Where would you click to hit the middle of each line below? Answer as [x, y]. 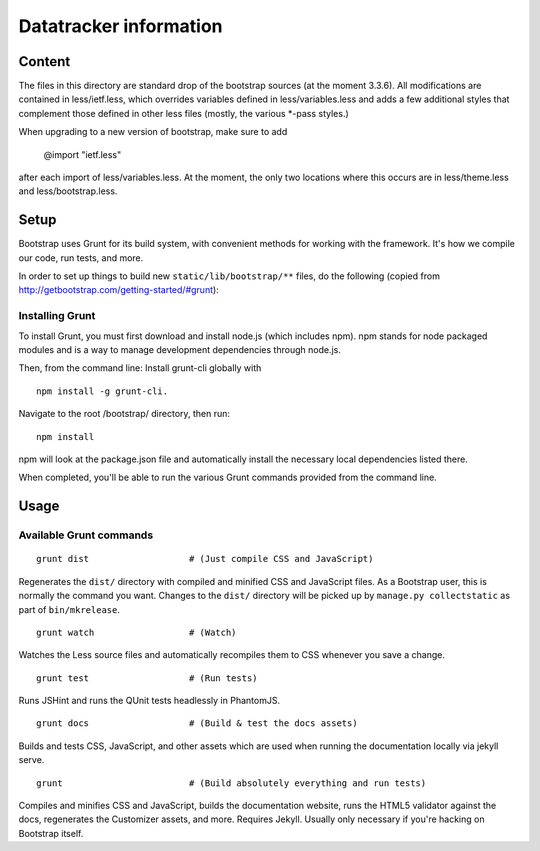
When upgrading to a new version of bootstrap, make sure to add [153, 132]
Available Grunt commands [86, 535]
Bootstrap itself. [51, 833]
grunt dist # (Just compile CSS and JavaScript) [205, 559]
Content [44, 61]
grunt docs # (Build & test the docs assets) [197, 723]
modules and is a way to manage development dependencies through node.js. [180, 350]
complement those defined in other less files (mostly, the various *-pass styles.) [183, 113]
